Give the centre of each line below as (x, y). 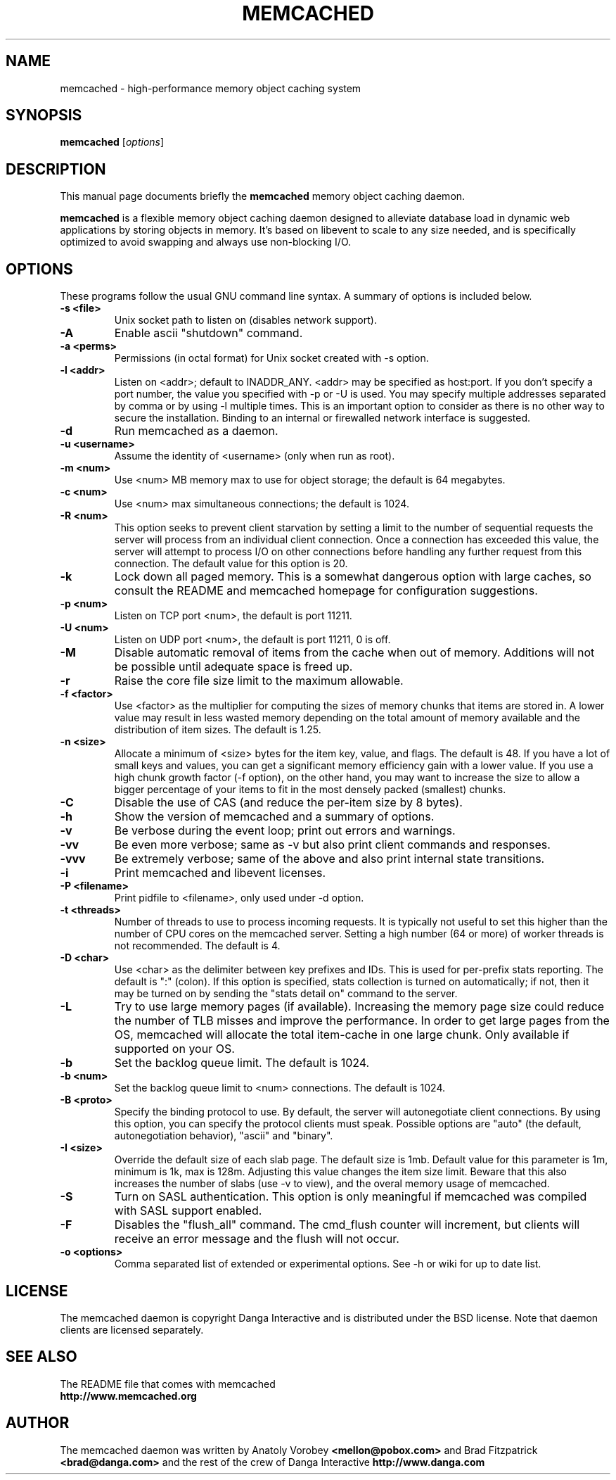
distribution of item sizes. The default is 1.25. (218, 730)
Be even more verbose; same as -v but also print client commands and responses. (332, 845)
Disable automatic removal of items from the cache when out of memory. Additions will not (354, 653)
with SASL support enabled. (188, 1211)
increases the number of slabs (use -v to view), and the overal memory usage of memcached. (332, 1184)
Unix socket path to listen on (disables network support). (245, 320)
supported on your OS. (174, 1049)
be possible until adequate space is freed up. (233, 667)
